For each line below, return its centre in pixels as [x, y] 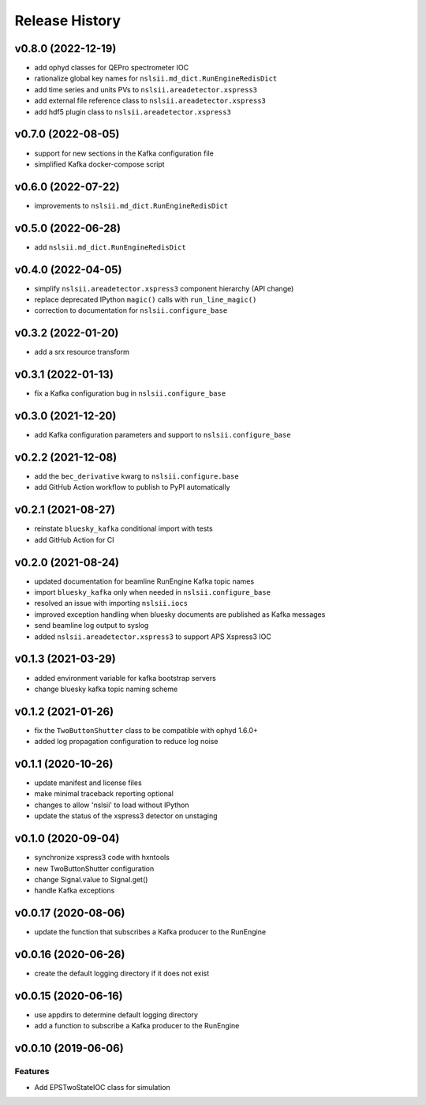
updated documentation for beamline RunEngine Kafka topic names [144, 581]
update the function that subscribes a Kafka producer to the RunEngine [150, 932]
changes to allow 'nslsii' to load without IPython [112, 805]
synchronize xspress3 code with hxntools [102, 858]
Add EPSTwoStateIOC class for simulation [103, 1087]
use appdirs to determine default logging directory [116, 1015]
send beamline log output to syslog [92, 626]
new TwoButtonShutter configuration [94, 868]
